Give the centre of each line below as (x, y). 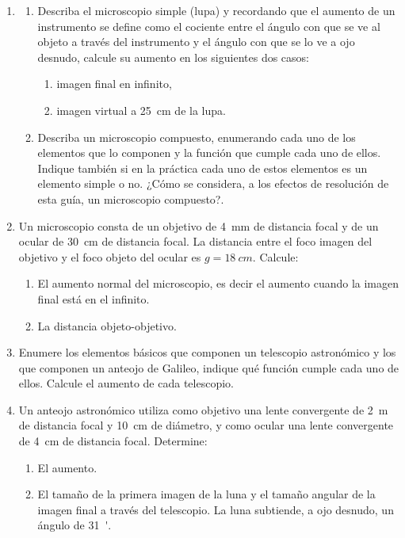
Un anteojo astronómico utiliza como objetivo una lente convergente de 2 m (203, 409)
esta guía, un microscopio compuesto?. (131, 198)
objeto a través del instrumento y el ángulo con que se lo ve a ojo (196, 42)
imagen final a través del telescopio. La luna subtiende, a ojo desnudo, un (216, 509)
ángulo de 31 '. (75, 525)
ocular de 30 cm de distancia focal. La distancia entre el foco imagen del (195, 241)
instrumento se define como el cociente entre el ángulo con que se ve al (209, 26)
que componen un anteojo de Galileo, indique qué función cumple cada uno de (209, 367)
